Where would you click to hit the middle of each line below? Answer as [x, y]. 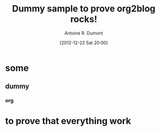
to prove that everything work [68, 121]
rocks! [84, 19]
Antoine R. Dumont [84, 33]
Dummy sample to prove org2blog [84, 9]
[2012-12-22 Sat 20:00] [84, 42]
